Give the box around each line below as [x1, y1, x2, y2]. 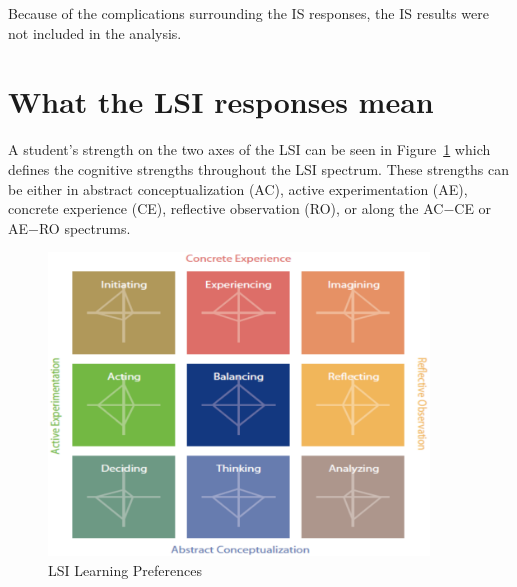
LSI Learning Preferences [48, 559, 202, 580]
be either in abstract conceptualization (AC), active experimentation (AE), [8, 178, 468, 199]
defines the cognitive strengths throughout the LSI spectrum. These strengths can [8, 158, 509, 179]
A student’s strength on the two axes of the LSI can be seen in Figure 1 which [8, 139, 491, 160]
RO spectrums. [38, 217, 131, 238]
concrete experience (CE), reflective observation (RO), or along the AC [8, 198, 444, 219]
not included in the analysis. [8, 22, 182, 43]
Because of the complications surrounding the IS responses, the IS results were [8, 3, 489, 23]
